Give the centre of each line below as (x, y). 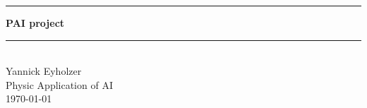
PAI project (35, 23)
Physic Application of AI (59, 84)
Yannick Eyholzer (44, 71)
